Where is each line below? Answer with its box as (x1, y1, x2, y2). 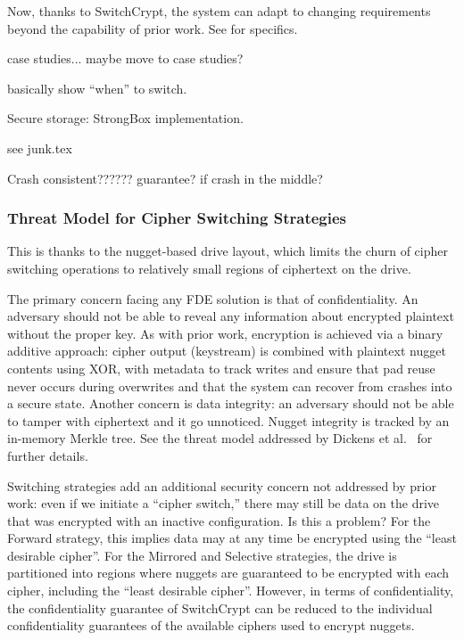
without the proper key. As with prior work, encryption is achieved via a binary (7, 324, 443, 342)
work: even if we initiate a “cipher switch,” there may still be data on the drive (7, 494, 440, 513)
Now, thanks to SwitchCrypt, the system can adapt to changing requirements (7, 2, 431, 20)
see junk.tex (7, 138, 72, 157)
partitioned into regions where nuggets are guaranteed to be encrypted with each (7, 563, 450, 582)
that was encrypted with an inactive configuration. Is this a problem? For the (7, 511, 431, 529)
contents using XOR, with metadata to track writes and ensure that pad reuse (7, 358, 435, 377)
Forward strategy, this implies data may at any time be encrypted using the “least (7, 529, 457, 547)
